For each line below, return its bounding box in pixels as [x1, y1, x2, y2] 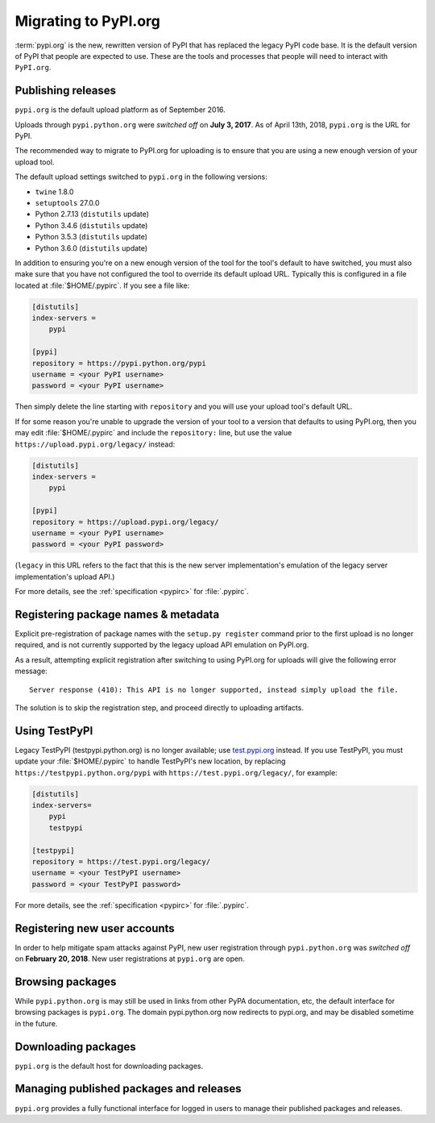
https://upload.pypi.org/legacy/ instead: [14, 439, 176, 449]
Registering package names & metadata [14, 607, 220, 621]
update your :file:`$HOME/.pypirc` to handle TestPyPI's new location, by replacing [14, 756, 286, 766]
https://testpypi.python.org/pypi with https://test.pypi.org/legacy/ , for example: [14, 767, 338, 777]
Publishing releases [14, 84, 117, 98]
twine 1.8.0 [35, 186, 74, 197]
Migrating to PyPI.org [14, 12, 161, 30]
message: [14, 666, 48, 676]
